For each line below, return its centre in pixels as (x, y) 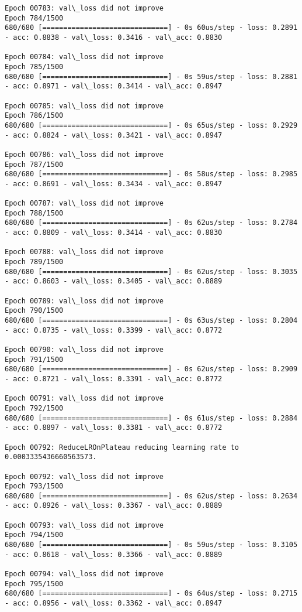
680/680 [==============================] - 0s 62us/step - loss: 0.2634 (151, 496)
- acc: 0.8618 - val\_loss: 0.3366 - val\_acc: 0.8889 (114, 554)
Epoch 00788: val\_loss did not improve (84, 252)
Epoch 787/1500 (34, 164)
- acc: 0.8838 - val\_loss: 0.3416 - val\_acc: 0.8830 (114, 37)
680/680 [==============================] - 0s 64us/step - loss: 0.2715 (151, 594)
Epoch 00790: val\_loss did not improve (84, 349)
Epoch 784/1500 (34, 18)
